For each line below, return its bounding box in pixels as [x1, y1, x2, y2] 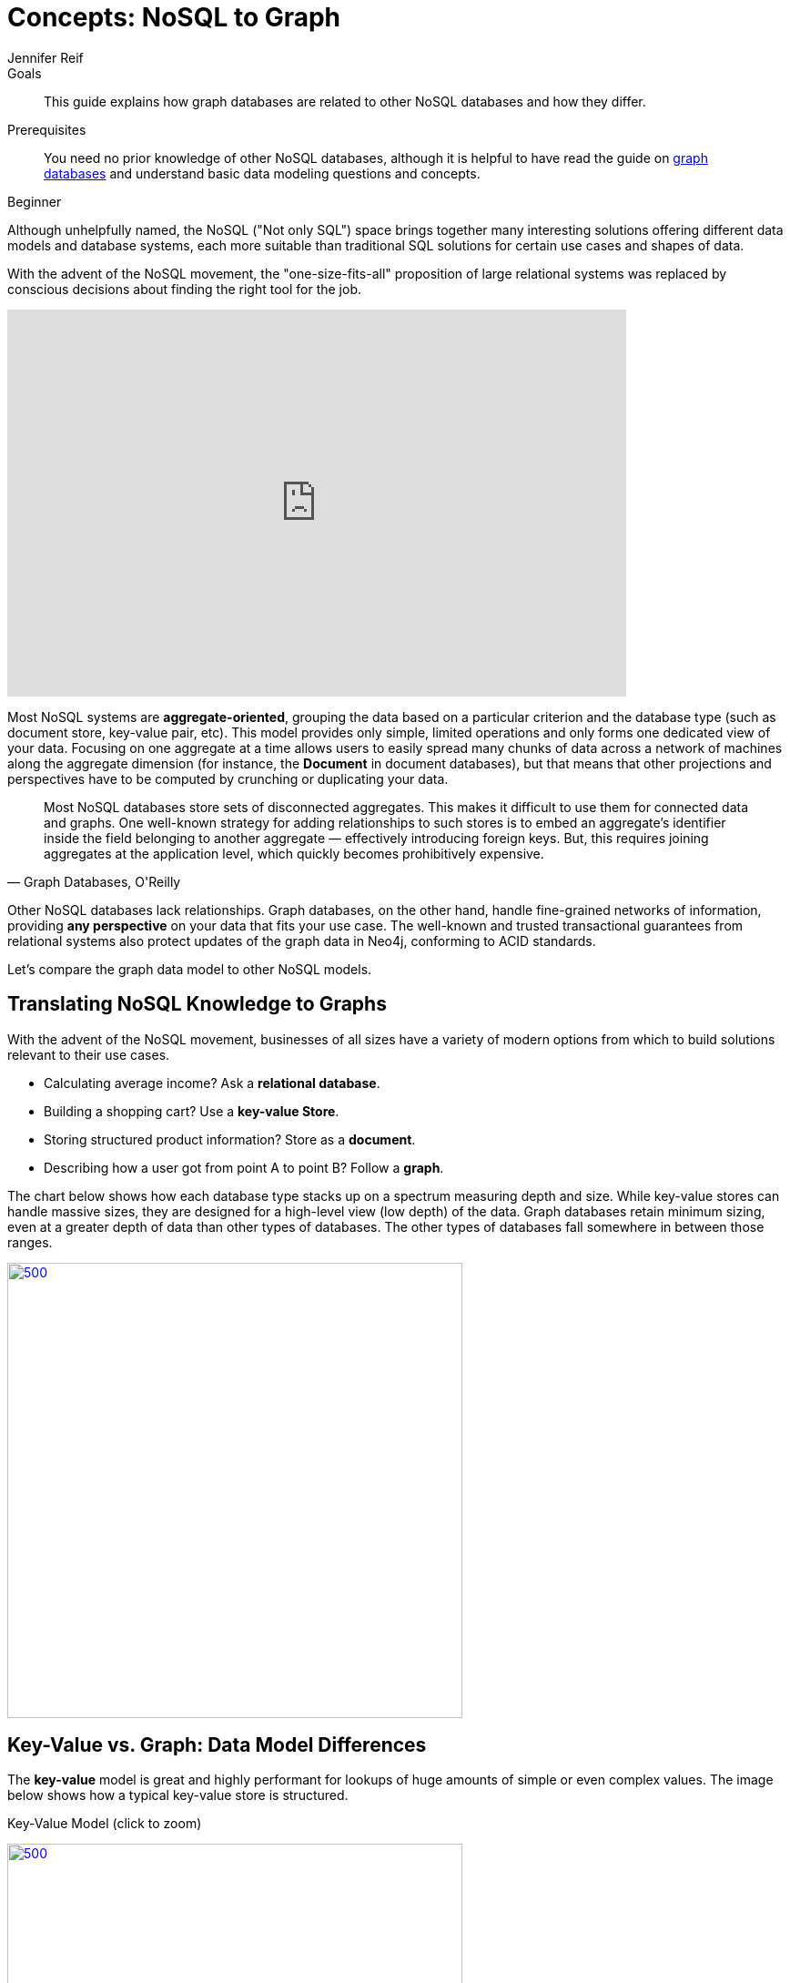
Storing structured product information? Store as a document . [44, 1131, 416, 1147]
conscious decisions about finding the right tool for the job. [7, 280, 361, 297]
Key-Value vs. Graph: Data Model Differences [7, 1734, 427, 1757]
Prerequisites [7, 121, 86, 137]
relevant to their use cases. [7, 1046, 170, 1063]
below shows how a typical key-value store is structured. [7, 1787, 349, 1804]
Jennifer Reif [7, 49, 84, 66]
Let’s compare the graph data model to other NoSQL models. [7, 961, 372, 977]
